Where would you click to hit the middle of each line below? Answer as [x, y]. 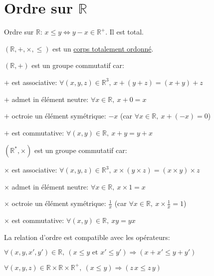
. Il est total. [124, 32]
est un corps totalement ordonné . [103, 48]
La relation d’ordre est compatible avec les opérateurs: [87, 237]
